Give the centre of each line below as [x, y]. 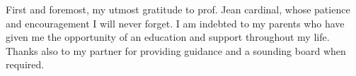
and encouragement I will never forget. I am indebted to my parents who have [175, 23]
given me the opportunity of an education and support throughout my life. [168, 37]
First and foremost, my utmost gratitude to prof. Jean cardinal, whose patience [178, 9]
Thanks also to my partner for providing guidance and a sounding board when [176, 50]
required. [25, 64]
